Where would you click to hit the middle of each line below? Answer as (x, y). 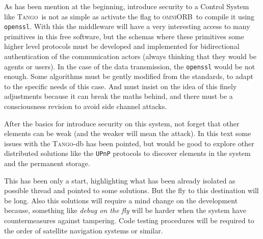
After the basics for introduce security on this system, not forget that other (122, 123)
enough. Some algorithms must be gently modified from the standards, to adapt (129, 76)
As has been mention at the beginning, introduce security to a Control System (127, 6)
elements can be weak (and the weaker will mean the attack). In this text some (128, 133)
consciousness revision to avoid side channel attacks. (86, 106)
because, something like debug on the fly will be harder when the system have (125, 210)
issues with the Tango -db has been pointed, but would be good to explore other (129, 143)
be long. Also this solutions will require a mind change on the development (121, 200)
